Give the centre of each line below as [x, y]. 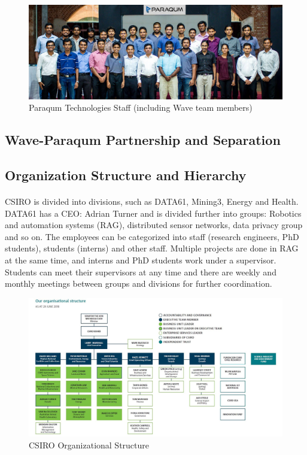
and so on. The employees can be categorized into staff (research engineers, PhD [152, 236]
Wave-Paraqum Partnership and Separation [143, 140]
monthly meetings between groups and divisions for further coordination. [139, 283]
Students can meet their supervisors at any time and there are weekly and [141, 272]
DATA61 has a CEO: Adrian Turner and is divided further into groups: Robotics [153, 213]
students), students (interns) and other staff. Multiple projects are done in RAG [152, 248]
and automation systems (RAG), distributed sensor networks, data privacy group [154, 225]
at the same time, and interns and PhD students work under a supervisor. [141, 260]
